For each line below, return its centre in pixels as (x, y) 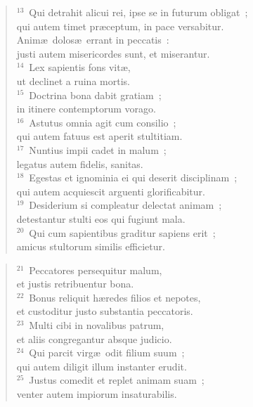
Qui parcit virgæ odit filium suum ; (107, 353)
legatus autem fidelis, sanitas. (80, 163)
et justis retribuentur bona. (75, 284)
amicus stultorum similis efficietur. (91, 246)
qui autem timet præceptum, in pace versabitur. (120, 26)
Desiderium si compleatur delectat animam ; (125, 205)
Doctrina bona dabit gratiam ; (95, 95)
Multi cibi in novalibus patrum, (97, 325)
